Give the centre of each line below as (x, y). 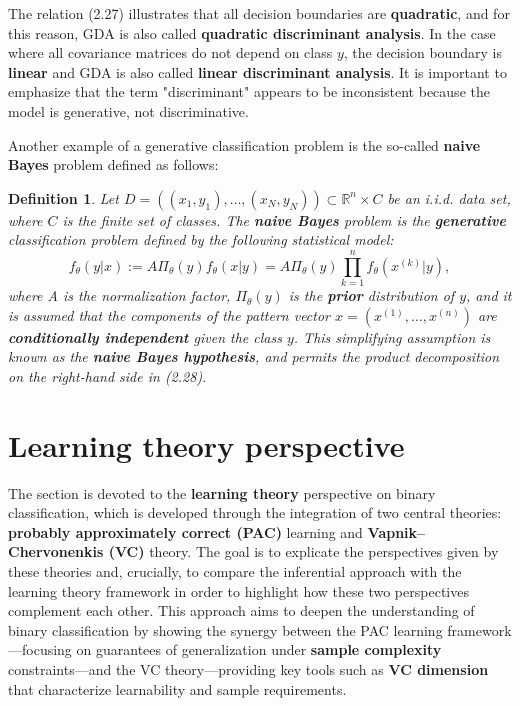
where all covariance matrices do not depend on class (170, 52)
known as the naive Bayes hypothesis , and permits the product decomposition (254, 356)
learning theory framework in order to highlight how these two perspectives (238, 590)
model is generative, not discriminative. (128, 110)
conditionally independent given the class (145, 336)
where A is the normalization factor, (119, 295)
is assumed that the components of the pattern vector (169, 314)
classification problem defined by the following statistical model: (201, 239)
